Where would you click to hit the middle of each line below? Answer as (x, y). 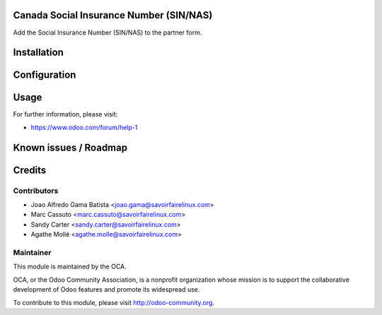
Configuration (45, 75)
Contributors (36, 191)
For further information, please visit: (65, 114)
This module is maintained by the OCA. (70, 267)
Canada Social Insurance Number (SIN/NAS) (113, 15)
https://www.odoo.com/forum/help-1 (84, 127)
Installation (38, 53)
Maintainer (32, 252)
